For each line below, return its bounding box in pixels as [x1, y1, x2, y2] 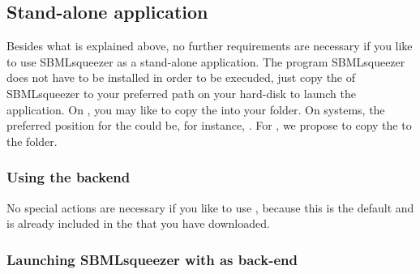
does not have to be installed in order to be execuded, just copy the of [6, 69, 356, 86]
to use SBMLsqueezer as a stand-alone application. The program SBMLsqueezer [6, 53, 405, 70]
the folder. [6, 132, 58, 149]
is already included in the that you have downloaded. [6, 215, 270, 232]
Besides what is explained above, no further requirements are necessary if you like [6, 37, 413, 54]
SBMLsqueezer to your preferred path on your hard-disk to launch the [6, 84, 356, 101]
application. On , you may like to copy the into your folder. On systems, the [6, 101, 385, 118]
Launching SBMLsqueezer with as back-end [6, 249, 298, 269]
